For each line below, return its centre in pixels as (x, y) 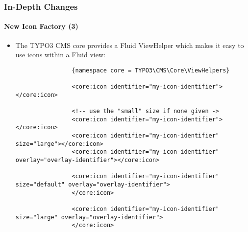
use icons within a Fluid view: (60, 55)
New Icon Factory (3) (41, 26)
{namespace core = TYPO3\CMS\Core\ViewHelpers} (151, 70)
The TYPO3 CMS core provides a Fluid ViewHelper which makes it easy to (130, 45)
